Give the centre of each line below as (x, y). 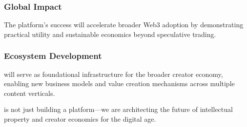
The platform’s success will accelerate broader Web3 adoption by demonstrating (124, 25)
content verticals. (30, 93)
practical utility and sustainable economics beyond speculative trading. (110, 34)
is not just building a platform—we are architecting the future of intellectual (118, 109)
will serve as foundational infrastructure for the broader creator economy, (113, 74)
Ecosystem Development (53, 56)
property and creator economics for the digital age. (80, 119)
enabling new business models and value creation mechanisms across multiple (119, 83)
